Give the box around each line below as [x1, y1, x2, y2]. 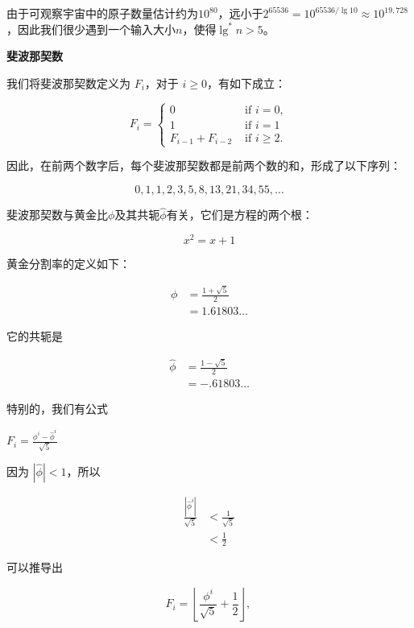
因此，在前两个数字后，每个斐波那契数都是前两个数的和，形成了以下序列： [6, 157, 401, 174]
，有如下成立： [207, 74, 287, 91]
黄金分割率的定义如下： [6, 254, 130, 271]
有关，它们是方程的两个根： [166, 206, 313, 223]
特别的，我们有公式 [6, 400, 108, 417]
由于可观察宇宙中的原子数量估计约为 [6, 5, 198, 21]
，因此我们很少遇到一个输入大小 [6, 20, 176, 37]
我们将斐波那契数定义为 [6, 74, 130, 91]
